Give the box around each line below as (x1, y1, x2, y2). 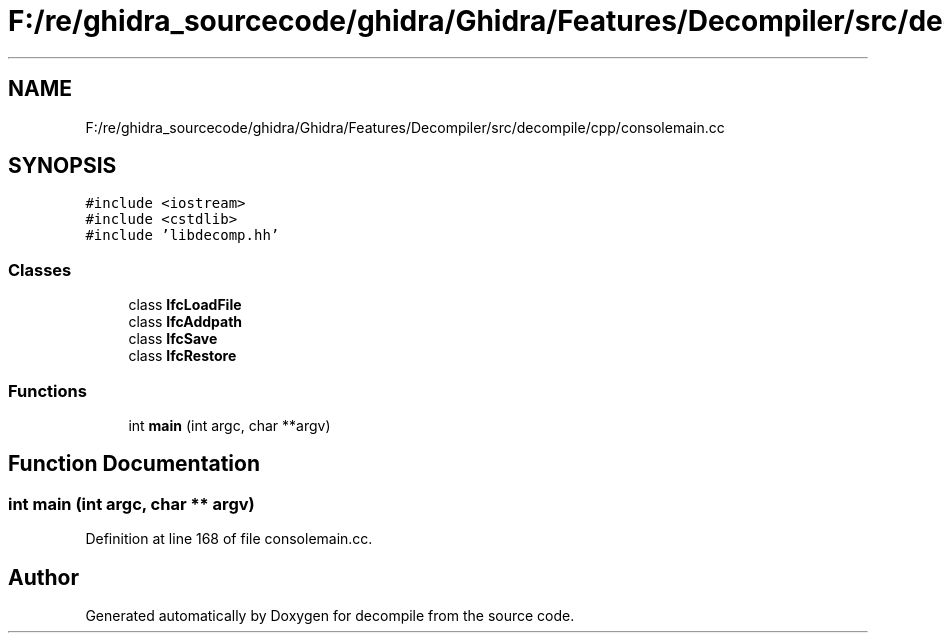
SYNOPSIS (8, 153, 117, 179)
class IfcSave (128, 330, 218, 348)
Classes (8, 259, 72, 280)
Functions (8, 380, 87, 401)
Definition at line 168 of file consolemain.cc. (85, 530, 373, 548)
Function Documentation (8, 451, 260, 477)
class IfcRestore (128, 347, 237, 365)
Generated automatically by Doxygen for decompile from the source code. (85, 607, 575, 624)
